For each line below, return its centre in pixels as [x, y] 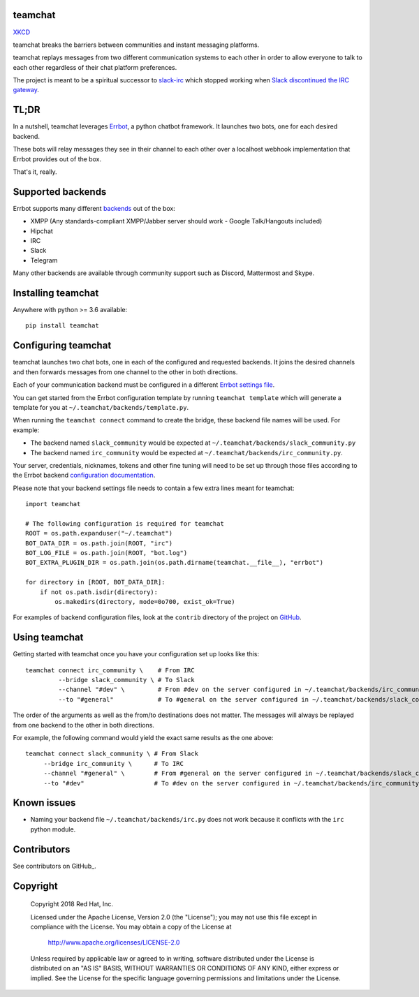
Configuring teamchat [62, 346]
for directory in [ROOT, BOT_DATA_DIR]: [95, 582]
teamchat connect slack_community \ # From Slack [112, 754]
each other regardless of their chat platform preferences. [95, 67]
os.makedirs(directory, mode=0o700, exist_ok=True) [145, 601]
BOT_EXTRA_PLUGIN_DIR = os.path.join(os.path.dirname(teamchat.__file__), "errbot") [175, 563]
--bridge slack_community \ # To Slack [126, 680]
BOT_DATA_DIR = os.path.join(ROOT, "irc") [99, 543]
